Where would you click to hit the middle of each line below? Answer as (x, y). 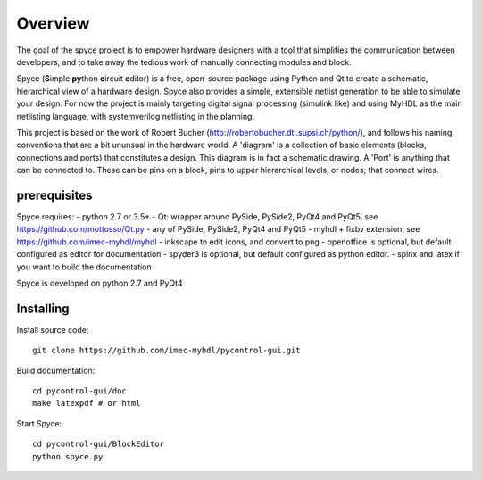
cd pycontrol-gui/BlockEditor (99, 444)
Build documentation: (56, 370)
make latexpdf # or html (87, 403)
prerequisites (54, 195)
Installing (43, 308)
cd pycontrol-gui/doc (79, 391)
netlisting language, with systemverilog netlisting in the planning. (135, 116)
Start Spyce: (39, 423)
